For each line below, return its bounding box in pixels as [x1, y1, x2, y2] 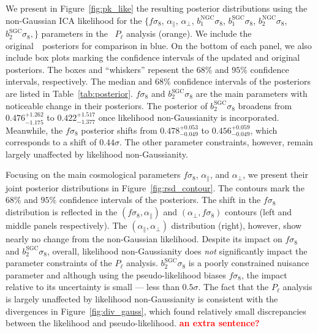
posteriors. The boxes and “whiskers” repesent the [6, 63, 194, 75]
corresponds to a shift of [6, 136, 97, 148]
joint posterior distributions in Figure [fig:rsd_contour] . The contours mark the [6, 181, 305, 194]
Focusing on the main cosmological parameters [6, 168, 181, 181]
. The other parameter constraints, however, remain [119, 136, 313, 148]
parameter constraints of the [6, 256, 112, 269]
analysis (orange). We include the [126, 27, 252, 40]
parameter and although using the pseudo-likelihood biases [6, 268, 226, 281]
